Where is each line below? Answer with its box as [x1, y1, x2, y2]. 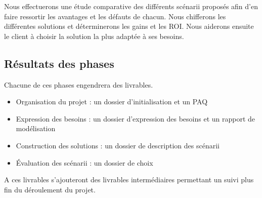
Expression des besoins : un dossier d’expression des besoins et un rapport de [16, 113, 255, 124]
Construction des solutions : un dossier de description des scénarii [16, 140, 220, 150]
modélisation [16, 123, 56, 134]
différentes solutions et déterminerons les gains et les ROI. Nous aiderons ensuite [4, 21, 254, 31]
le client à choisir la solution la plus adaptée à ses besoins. [4, 30, 184, 41]
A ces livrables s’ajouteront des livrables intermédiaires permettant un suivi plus [4, 174, 254, 185]
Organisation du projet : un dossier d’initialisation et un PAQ [16, 96, 208, 107]
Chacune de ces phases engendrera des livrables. [4, 79, 153, 90]
